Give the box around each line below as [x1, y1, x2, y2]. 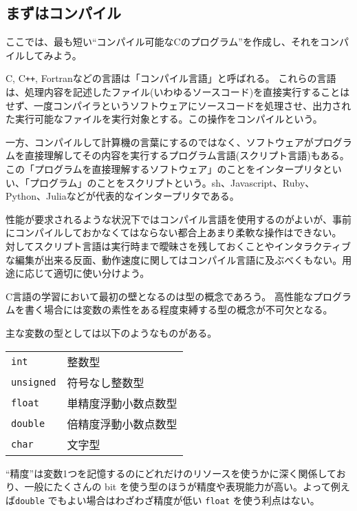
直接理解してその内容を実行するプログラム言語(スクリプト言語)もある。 [24, 148, 349, 163]
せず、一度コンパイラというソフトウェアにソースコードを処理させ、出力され [6, 98, 351, 112]
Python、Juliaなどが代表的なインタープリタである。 [6, 189, 239, 203]
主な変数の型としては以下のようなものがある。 [6, 325, 217, 340]
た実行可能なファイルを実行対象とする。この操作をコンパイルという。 [6, 112, 323, 126]
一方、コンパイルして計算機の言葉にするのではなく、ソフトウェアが [6, 134, 314, 149]
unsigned [11, 376, 56, 388]
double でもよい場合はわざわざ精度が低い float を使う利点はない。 [15, 492, 320, 507]
